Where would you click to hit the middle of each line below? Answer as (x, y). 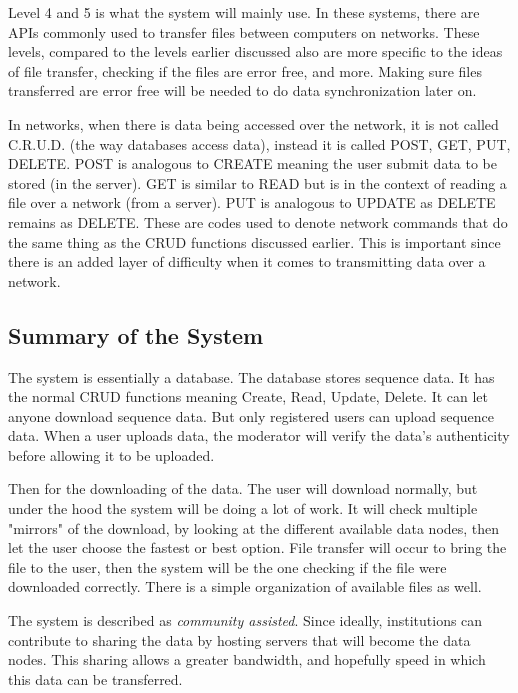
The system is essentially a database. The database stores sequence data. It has (251, 376)
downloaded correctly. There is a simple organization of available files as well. (245, 586)
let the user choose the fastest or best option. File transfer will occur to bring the (257, 547)
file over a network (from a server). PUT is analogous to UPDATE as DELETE (252, 202)
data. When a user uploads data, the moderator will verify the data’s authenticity (259, 435)
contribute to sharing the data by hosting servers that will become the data (239, 639)
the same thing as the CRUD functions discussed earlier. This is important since (254, 241)
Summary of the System (136, 334)
